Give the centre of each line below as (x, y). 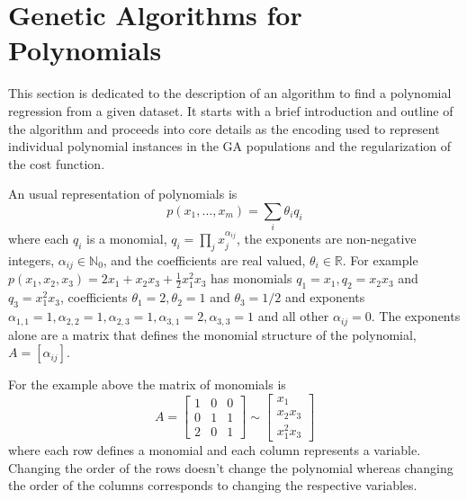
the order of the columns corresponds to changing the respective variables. (213, 485)
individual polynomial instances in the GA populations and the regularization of (230, 146)
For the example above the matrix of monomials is (147, 384)
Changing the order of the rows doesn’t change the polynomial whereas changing (231, 467)
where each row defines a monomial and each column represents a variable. (215, 449)
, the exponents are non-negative (326, 239)
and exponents (325, 297)
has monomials (251, 278)
